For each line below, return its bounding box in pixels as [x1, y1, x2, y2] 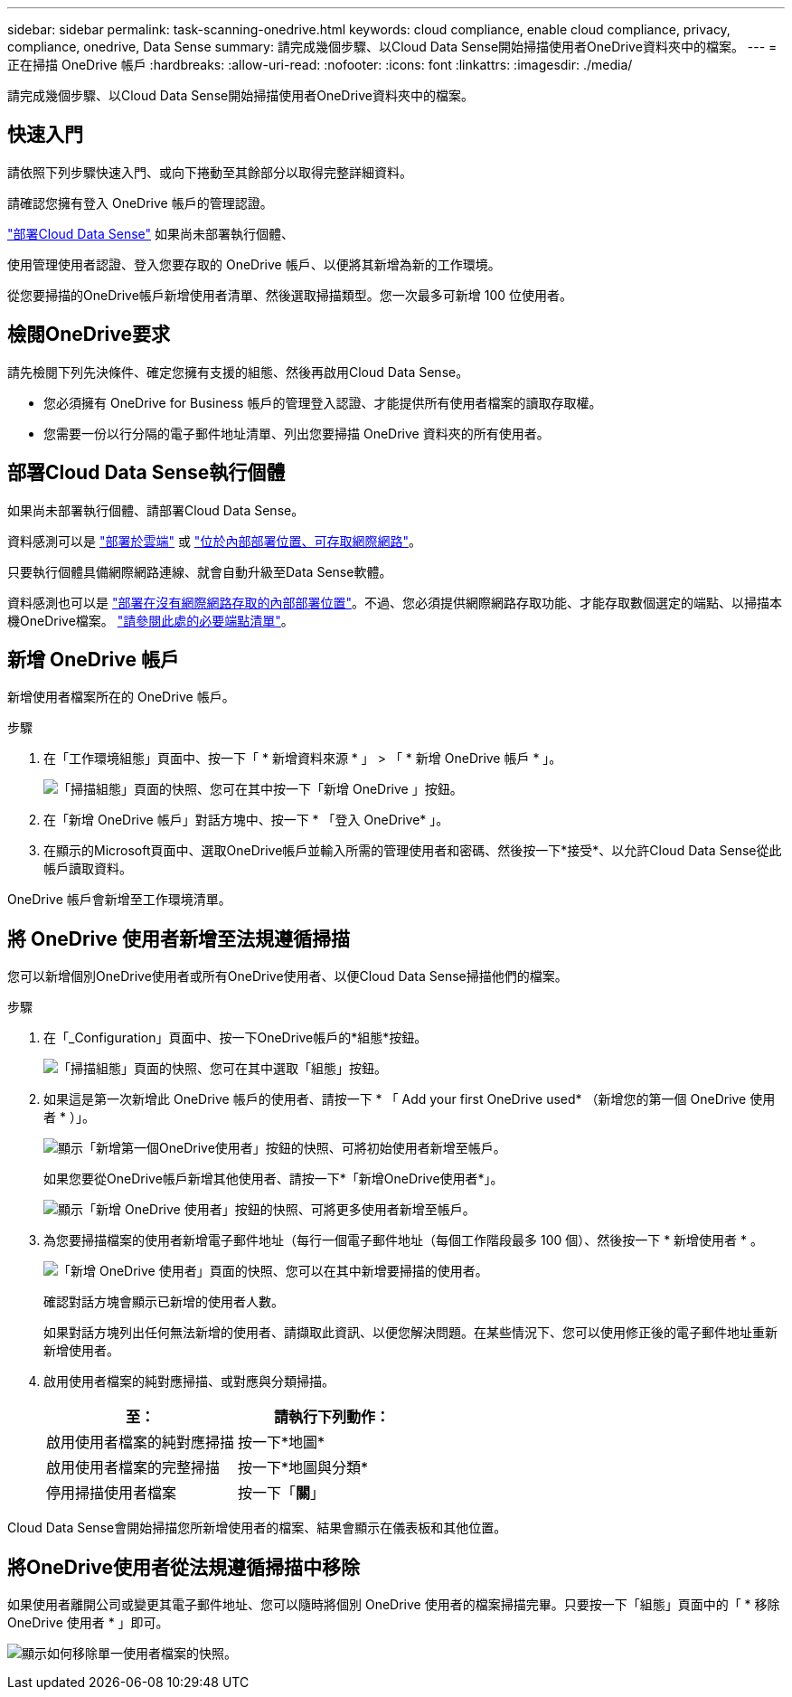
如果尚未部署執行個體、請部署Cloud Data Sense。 [7, 502, 305, 518]
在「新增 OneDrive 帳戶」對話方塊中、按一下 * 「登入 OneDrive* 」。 [43, 812, 449, 828]
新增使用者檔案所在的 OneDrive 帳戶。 [7, 689, 235, 705]
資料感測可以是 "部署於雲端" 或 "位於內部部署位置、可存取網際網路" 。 [7, 533, 421, 549]
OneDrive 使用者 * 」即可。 [7, 1615, 169, 1631]
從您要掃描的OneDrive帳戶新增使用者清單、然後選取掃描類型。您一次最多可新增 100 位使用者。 [7, 287, 573, 303]
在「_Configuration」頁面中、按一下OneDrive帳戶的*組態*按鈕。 [43, 1030, 428, 1046]
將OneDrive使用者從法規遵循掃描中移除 [7, 1555, 360, 1579]
